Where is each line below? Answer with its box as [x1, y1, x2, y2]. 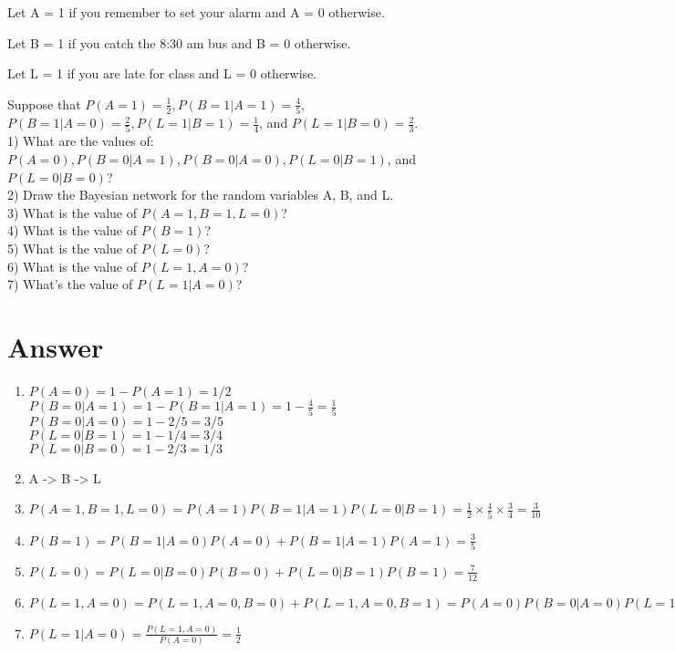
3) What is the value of [7, 202, 138, 222]
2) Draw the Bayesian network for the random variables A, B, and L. [7, 185, 394, 204]
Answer [7, 327, 104, 365]
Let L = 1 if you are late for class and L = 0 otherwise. [7, 64, 317, 83]
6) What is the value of [7, 256, 138, 275]
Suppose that [7, 94, 81, 113]
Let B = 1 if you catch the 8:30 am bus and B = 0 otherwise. [7, 33, 351, 52]
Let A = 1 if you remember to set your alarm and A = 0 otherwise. [7, 3, 385, 21]
